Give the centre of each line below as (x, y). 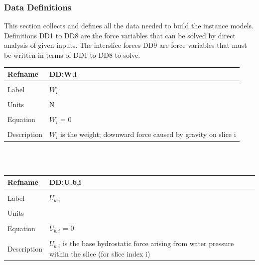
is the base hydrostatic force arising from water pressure (148, 243)
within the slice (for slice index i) (100, 253)
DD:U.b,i (65, 182)
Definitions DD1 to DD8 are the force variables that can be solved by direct (120, 35)
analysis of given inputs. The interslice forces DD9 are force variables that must (126, 45)
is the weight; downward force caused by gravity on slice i (148, 134)
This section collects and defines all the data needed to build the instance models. (129, 26)
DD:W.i (63, 74)
